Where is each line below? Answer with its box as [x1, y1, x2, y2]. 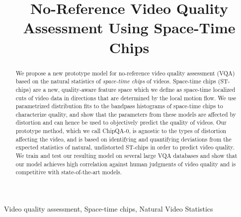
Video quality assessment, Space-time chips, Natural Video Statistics [4, 204, 213, 214]
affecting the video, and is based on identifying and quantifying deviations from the [15, 135, 232, 143]
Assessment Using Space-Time [23, 17, 236, 38]
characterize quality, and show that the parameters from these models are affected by [15, 110, 237, 118]
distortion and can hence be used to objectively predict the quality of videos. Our [15, 118, 227, 127]
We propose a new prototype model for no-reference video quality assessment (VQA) [15, 69, 235, 77]
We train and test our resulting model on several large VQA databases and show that [15, 151, 238, 160]
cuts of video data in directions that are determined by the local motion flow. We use [15, 93, 237, 102]
